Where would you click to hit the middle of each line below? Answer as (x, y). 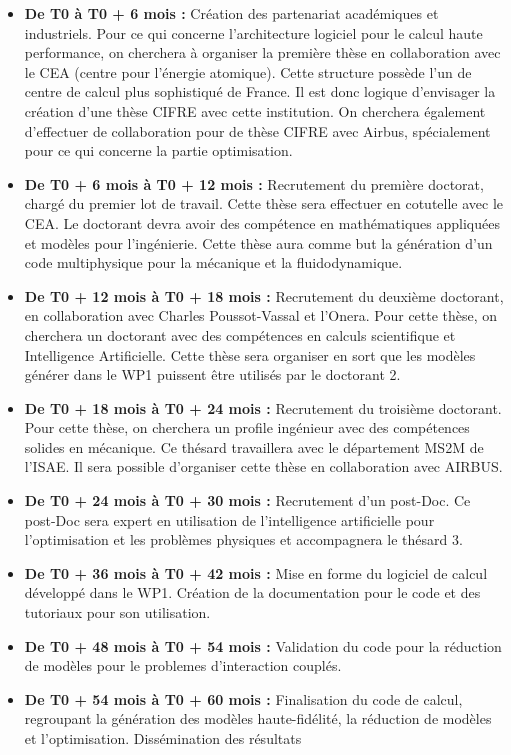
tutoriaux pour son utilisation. (117, 612)
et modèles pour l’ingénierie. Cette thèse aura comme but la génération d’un (258, 242)
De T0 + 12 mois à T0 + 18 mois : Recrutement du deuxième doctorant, (264, 295)
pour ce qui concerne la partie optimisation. (158, 150)
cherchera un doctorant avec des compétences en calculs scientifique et (240, 334)
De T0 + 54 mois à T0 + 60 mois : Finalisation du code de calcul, (243, 698)
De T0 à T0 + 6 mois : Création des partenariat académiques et (231, 13)
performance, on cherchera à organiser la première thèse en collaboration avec (262, 52)
